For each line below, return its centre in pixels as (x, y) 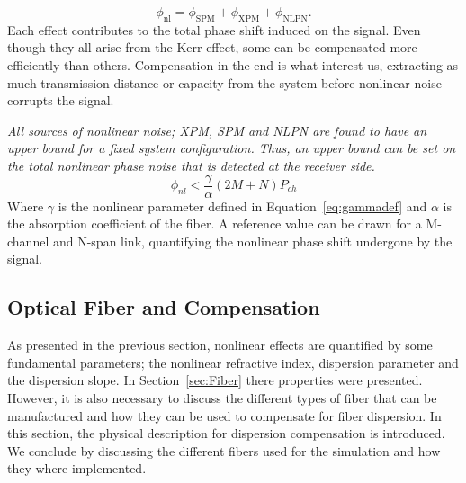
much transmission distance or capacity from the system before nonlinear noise (224, 82)
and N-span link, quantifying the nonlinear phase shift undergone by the (252, 241)
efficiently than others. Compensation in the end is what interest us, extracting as (233, 64)
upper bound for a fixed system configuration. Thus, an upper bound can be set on (232, 148)
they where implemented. (77, 468)
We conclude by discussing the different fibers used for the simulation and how (224, 450)
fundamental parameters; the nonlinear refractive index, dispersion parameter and (233, 362)
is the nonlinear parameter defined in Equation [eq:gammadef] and (242, 206)
